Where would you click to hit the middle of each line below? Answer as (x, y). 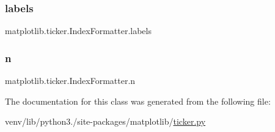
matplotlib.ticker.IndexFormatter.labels (78, 31)
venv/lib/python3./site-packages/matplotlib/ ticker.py (105, 121)
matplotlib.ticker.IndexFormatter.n (70, 81)
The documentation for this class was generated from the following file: (138, 101)
